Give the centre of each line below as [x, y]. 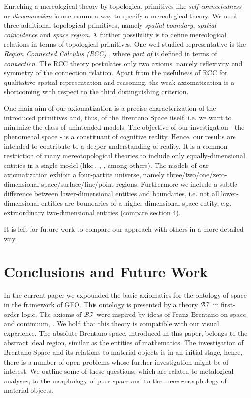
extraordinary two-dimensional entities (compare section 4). [92, 212]
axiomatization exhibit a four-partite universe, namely [84, 174]
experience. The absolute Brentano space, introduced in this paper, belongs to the [126, 333]
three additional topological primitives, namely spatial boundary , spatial [110, 25]
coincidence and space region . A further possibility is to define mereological [115, 34]
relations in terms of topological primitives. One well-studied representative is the [125, 44]
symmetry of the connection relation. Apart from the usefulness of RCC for [116, 73]
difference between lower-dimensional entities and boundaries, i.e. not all [111, 193]
